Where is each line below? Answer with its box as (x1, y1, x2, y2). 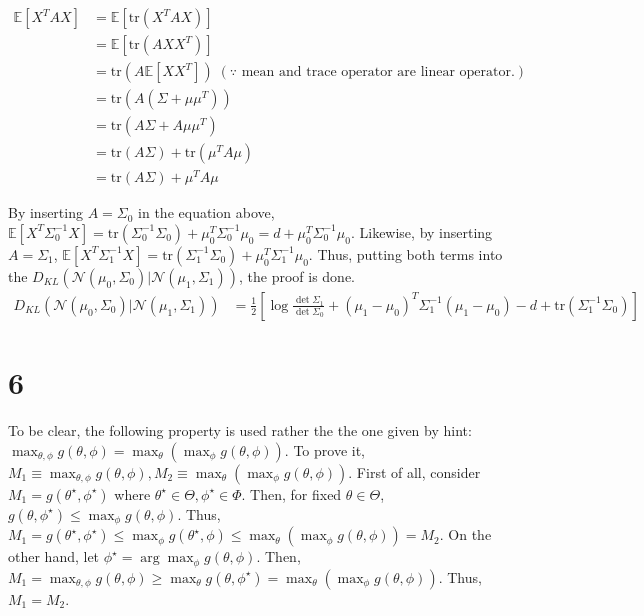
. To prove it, (284, 439, 366, 460)
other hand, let (8, 546, 100, 567)
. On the (439, 524, 492, 545)
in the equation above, (138, 202, 275, 223)
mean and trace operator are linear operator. (241, 65, 515, 80)
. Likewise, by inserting (350, 221, 493, 242)
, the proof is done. (238, 265, 356, 286)
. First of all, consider (348, 461, 481, 482)
